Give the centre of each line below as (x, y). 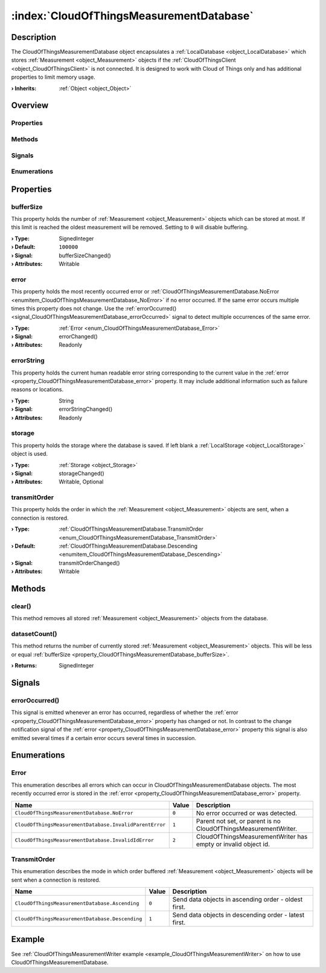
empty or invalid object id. (233, 844)
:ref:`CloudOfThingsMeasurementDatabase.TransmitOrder (131, 529)
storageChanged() (82, 473)
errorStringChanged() (86, 409)
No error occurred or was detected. (247, 813)
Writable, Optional (81, 482)
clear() (21, 606)
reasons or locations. (37, 390)
